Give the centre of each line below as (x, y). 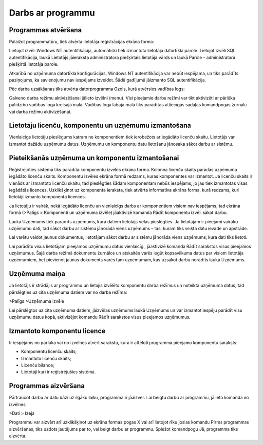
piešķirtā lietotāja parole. (34, 64)
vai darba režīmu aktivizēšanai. (40, 112)
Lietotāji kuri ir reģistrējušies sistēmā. (58, 372)
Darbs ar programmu (52, 13)
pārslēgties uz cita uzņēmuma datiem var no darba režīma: (68, 292)
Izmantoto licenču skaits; (46, 358)
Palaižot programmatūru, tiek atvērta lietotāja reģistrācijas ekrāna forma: (82, 42)
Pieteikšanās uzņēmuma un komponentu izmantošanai (94, 158)
